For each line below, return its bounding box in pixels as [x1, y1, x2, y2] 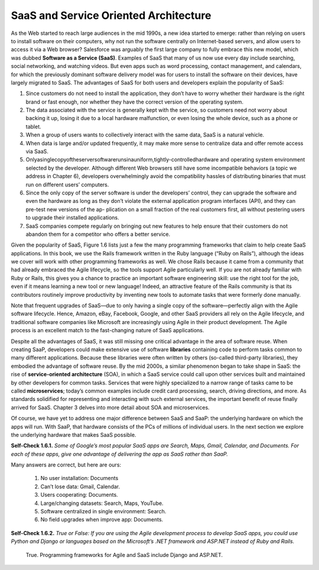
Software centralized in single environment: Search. [40, 508, 167, 515]
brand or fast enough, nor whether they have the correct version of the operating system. [25, 98, 243, 105]
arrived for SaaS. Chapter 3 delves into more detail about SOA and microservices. [11, 404, 210, 411]
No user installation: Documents [40, 475, 119, 482]
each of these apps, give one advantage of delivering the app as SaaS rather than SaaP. [11, 450, 229, 458]
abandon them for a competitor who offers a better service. [25, 231, 171, 238]
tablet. [25, 123, 41, 130]
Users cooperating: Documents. [40, 491, 118, 498]
